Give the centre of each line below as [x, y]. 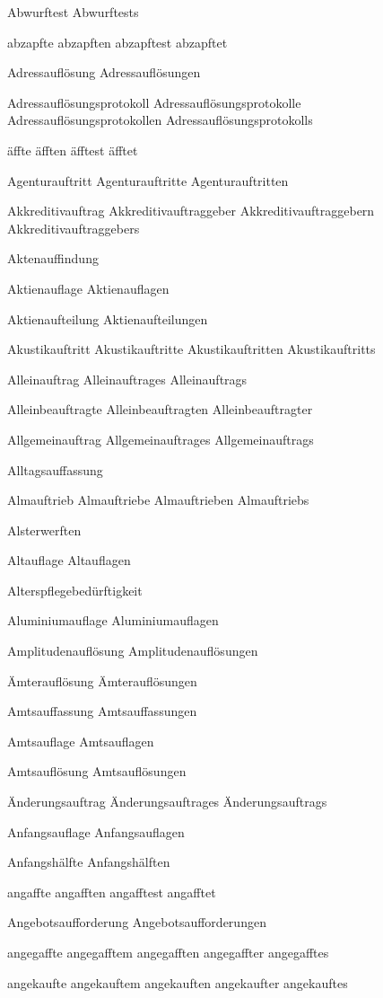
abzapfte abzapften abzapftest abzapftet [118, 42]
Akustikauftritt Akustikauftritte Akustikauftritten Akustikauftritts [191, 349]
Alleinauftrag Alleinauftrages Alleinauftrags [127, 379]
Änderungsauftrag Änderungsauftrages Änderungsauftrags [167, 802]
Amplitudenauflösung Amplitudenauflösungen [133, 651]
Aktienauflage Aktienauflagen [88, 288]
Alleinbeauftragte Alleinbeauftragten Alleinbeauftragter [160, 409]
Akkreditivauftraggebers [74, 228]
